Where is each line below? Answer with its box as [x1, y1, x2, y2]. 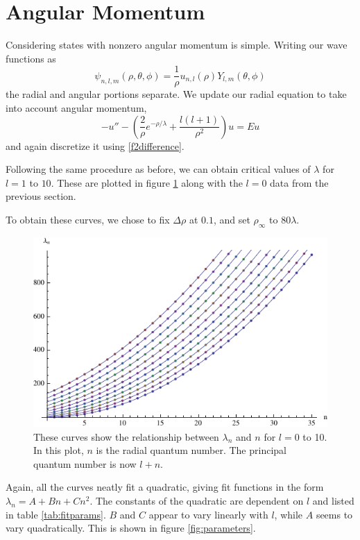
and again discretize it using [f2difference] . [6, 138, 185, 153]
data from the [270, 175, 329, 189]
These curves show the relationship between [33, 429, 219, 444]
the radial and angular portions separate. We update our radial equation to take [6, 87, 347, 101]
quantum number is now [33, 456, 137, 471]
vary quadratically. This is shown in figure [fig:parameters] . [6, 521, 256, 535]
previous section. [6, 189, 76, 203]
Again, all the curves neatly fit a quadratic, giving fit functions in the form [6, 480, 324, 494]
